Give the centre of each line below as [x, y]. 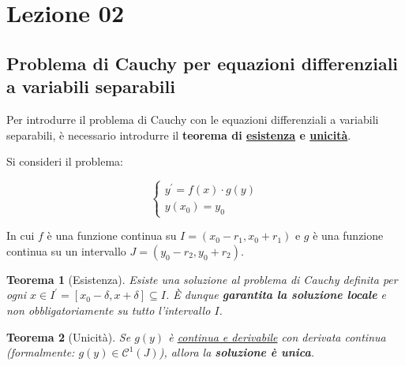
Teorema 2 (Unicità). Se [69, 336]
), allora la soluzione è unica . [237, 352]
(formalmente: [41, 352]
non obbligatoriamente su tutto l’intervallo [109, 310]
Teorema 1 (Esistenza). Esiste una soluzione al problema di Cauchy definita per [202, 279]
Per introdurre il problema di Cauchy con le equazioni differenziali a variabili [193, 119]
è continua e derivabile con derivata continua [277, 336]
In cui [21, 235]
